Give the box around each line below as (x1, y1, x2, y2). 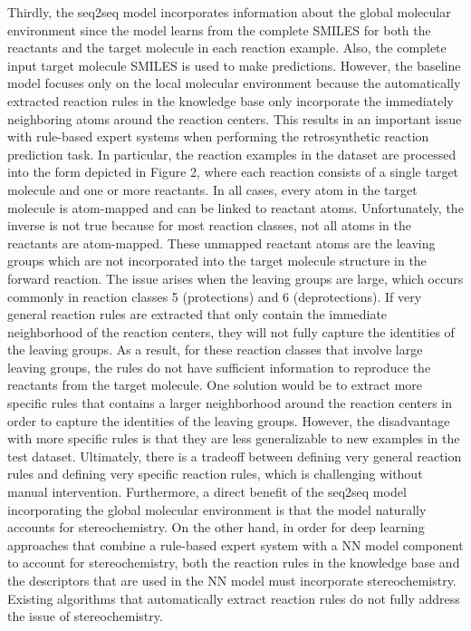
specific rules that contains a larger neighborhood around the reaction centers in (7, 393, 452, 413)
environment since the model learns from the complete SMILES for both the (7, 20, 431, 39)
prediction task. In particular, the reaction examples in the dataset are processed (7, 144, 457, 163)
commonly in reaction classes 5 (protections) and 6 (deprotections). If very (7, 286, 422, 306)
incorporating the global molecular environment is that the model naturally (7, 500, 427, 519)
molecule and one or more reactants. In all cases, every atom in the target (7, 180, 418, 199)
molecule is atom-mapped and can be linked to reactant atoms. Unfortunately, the (7, 198, 464, 217)
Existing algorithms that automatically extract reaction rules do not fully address (7, 588, 460, 607)
